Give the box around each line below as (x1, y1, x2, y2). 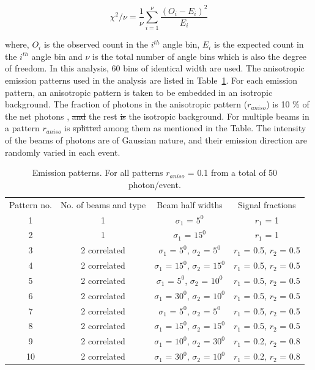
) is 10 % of (266, 98, 309, 111)
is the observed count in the (43, 38, 149, 51)
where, (5, 38, 29, 51)
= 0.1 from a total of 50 (187, 166, 278, 179)
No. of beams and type (60, 198, 146, 211)
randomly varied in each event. (5, 145, 120, 158)
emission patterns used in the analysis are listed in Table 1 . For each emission (5, 74, 298, 87)
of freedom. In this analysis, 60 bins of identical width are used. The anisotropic (5, 62, 305, 74)
